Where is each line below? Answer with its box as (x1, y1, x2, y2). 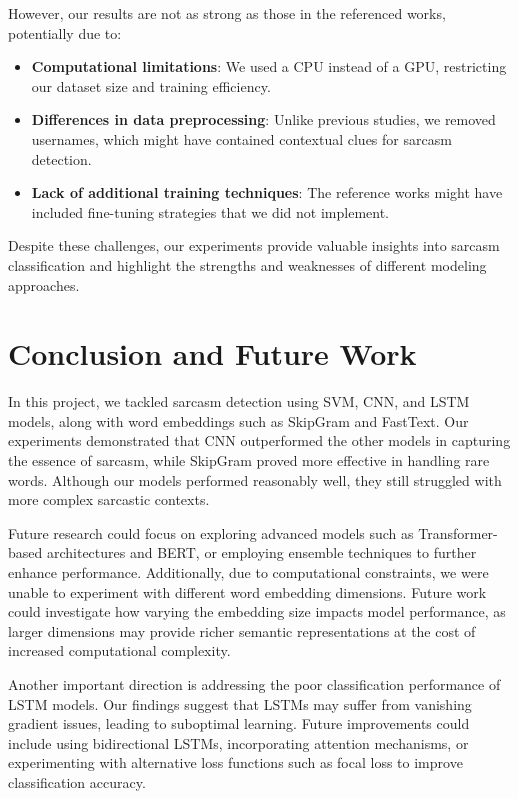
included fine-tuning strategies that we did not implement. (31, 201, 390, 222)
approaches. (8, 274, 80, 295)
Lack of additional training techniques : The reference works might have (31, 182, 503, 203)
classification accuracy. (8, 771, 146, 792)
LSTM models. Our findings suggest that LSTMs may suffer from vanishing (8, 693, 472, 714)
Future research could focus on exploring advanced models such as (8, 522, 414, 543)
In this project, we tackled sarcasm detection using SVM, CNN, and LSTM (8, 391, 470, 412)
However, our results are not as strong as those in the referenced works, (8, 3, 446, 23)
